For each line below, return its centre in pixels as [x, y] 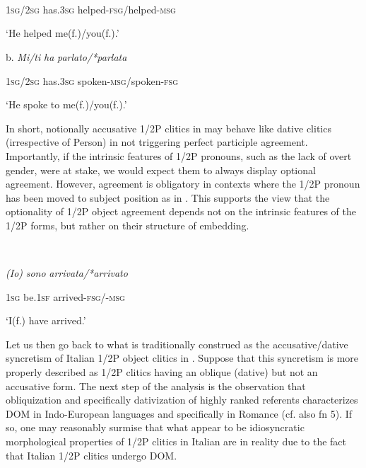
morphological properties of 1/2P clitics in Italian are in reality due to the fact [176, 441]
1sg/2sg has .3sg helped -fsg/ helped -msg [91, 9]
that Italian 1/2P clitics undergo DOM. [91, 455]
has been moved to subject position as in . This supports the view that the [168, 197]
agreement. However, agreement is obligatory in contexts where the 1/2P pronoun [183, 184]
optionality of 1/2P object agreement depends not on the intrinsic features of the [181, 211]
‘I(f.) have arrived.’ [46, 320]
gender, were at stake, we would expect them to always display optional [161, 170]
